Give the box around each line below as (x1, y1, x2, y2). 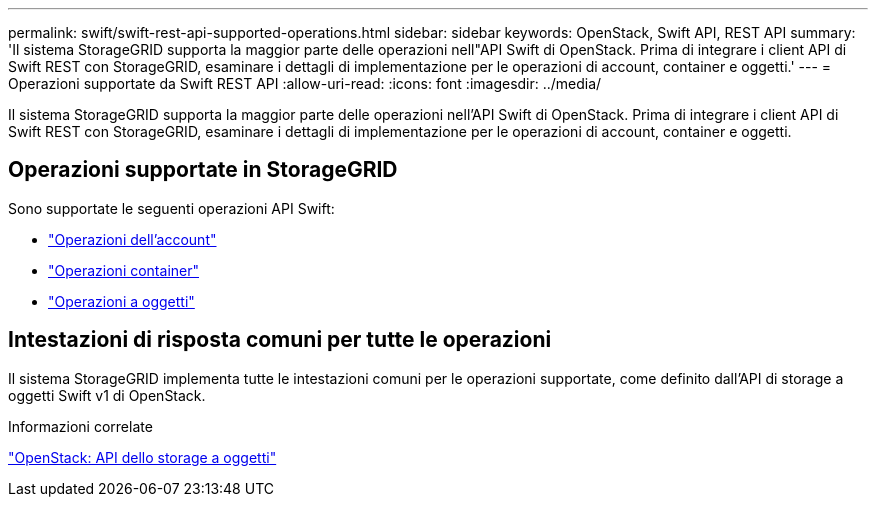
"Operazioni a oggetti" (48, 292, 195, 310)
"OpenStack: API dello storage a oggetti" (8, 448, 277, 466)
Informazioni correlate (8, 417, 153, 435)
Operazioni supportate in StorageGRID (8, 157, 398, 183)
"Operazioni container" (48, 261, 199, 279)
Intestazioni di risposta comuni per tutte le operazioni (8, 327, 552, 353)
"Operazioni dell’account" (48, 230, 217, 248)
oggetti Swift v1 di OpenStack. (8, 386, 206, 404)
